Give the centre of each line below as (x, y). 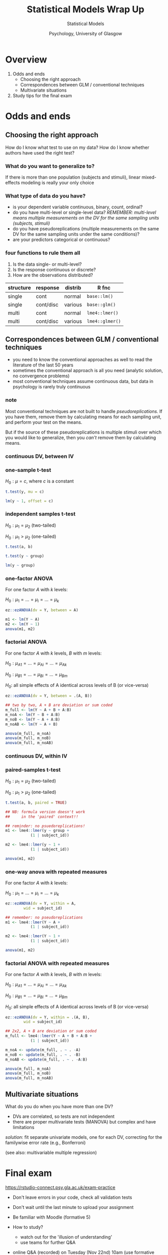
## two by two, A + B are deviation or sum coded (59, 705)
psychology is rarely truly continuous (51, 387)
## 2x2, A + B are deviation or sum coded (51, 1031)
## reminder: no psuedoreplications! (45, 826)
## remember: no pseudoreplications (44, 917)
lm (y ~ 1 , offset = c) (29, 501)
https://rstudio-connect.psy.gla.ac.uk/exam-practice (60, 1187)
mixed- (149, 177)
